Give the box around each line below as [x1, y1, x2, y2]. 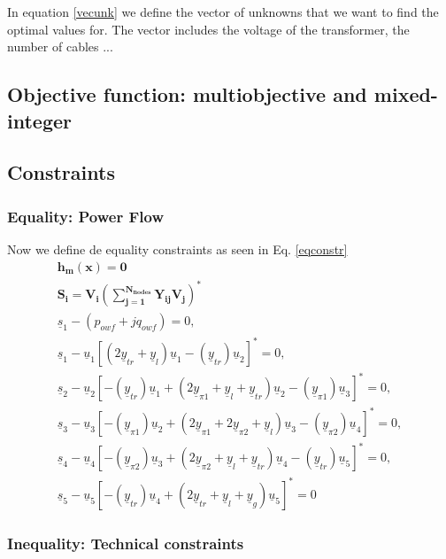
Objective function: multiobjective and [7, 81, 367, 108]
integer [7, 106, 72, 134]
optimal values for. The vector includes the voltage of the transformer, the [7, 19, 410, 38]
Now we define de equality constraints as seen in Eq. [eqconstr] [7, 239, 348, 258]
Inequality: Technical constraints [7, 532, 244, 554]
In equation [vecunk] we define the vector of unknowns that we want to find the [7, 3, 439, 20]
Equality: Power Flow [7, 205, 165, 227]
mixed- [373, 81, 438, 108]
